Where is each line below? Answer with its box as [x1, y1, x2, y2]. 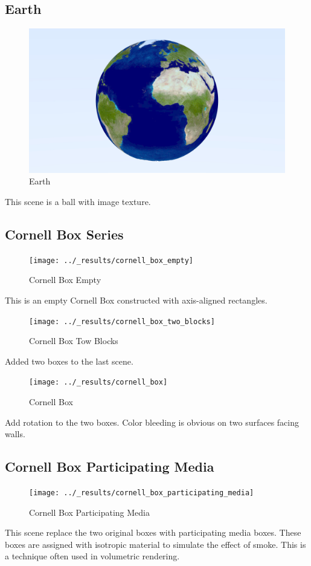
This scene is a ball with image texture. [5, 195, 151, 207]
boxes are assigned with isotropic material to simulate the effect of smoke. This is [5, 538, 306, 550]
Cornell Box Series [5, 224, 124, 243]
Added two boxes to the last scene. [5, 354, 133, 367]
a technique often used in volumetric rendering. [5, 550, 180, 562]
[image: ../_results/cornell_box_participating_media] [29, 489, 254, 498]
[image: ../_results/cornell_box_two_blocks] [29, 317, 215, 326]
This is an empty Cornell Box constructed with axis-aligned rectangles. [5, 293, 268, 306]
